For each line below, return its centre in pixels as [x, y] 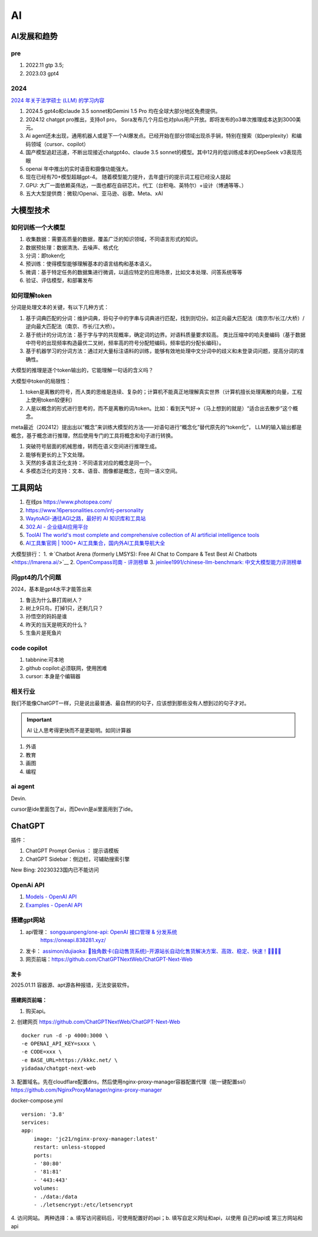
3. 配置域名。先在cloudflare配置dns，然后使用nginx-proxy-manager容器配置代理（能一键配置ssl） [130, 1082]
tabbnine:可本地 [45, 660]
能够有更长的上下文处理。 [57, 455]
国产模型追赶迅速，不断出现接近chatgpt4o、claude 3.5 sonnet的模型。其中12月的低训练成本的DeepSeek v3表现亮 [164, 152]
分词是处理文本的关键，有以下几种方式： [60, 307]
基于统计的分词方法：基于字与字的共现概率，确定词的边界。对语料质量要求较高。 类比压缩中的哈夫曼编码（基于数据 [165, 334]
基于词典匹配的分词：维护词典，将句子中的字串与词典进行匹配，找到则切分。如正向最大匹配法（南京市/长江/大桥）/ [165, 318]
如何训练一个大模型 [38, 227]
